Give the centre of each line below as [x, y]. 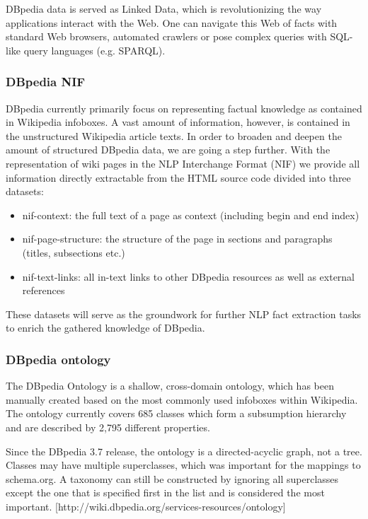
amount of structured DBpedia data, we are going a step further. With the [168, 150]
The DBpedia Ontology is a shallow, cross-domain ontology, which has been [170, 386]
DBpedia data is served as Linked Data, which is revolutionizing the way [164, 8]
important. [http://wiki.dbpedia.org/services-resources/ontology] [146, 506]
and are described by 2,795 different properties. [108, 427]
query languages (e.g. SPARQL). [94, 50]
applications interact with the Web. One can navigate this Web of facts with [172, 22]
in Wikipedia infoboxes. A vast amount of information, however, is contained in [178, 122]
